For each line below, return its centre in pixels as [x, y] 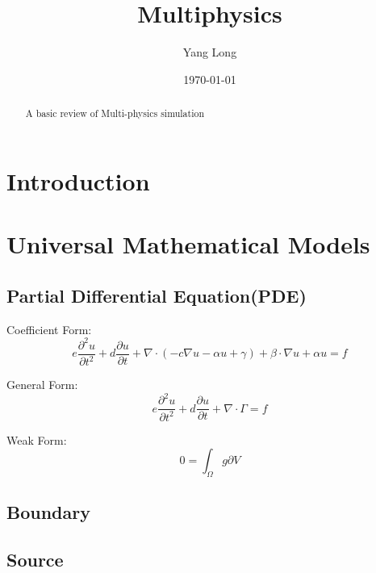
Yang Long [210, 52]
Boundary [48, 512]
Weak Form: [37, 439]
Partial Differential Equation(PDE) [157, 295]
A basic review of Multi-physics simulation [115, 113]
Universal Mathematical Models [188, 244]
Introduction [78, 180]
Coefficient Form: [49, 329]
